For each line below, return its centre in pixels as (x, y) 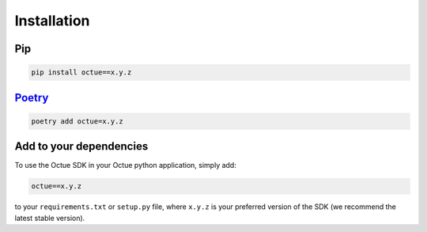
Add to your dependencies (81, 146)
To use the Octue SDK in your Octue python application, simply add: (125, 165)
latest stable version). (50, 218)
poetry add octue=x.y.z (77, 121)
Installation (52, 21)
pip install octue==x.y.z (81, 72)
